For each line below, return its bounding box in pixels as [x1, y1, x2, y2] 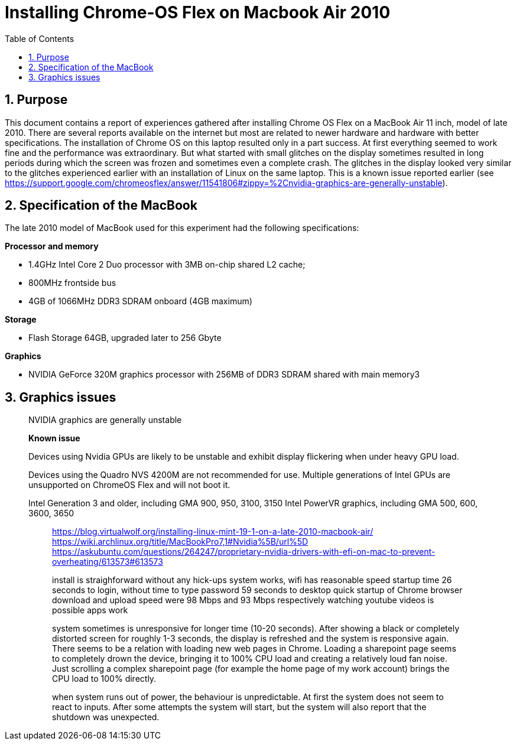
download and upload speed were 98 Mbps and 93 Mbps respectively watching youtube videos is [52, 595, 434, 606]
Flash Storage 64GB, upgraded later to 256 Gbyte [28, 333, 222, 343]
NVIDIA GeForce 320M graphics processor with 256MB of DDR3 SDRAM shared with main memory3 [28, 369, 420, 380]
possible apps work [52, 605, 128, 616]
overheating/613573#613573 [52, 557, 163, 567]
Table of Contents [5, 33, 74, 44]
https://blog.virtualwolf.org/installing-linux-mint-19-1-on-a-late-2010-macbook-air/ [52, 526, 374, 537]
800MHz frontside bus [28, 278, 116, 288]
